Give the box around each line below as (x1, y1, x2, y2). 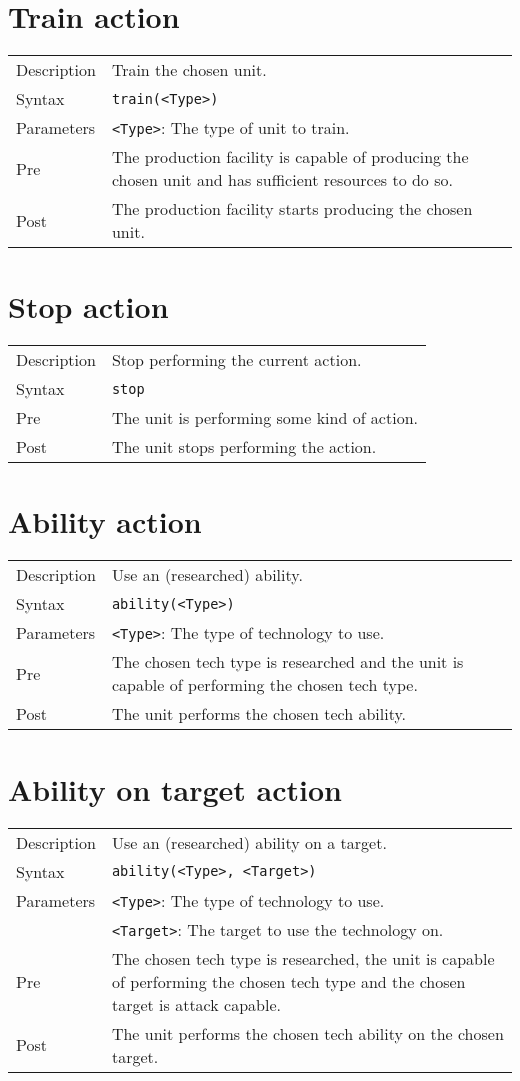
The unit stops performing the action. (111, 435, 377, 459)
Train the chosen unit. (111, 58, 267, 82)
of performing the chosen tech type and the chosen (111, 969, 466, 993)
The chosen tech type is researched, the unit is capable (111, 946, 495, 970)
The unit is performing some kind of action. (111, 406, 418, 430)
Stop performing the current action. (111, 348, 362, 372)
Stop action (8, 286, 169, 327)
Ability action (8, 501, 202, 542)
